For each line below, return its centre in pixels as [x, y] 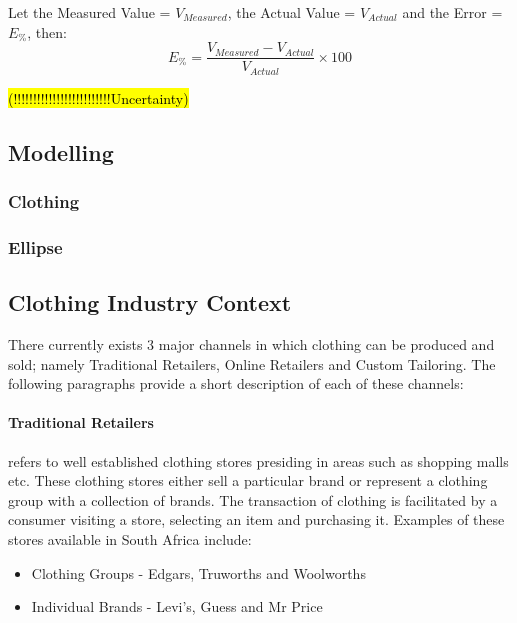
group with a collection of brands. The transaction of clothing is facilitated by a [253, 499]
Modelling [61, 151]
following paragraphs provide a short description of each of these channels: [236, 383]
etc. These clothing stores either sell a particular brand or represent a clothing [248, 480]
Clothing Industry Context [150, 302]
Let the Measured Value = [89, 12]
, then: [47, 31]
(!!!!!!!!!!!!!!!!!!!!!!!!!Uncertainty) [98, 97]
